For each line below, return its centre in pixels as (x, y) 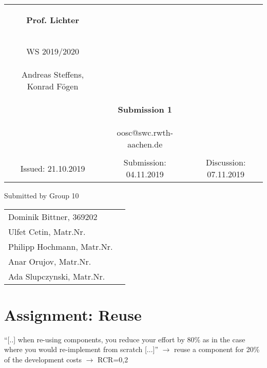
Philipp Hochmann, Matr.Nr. (61, 246)
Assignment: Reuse (73, 314)
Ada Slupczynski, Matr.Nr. (57, 276)
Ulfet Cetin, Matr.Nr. (47, 231)
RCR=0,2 (113, 359)
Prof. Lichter (53, 20)
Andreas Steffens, (53, 74)
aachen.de (145, 144)
